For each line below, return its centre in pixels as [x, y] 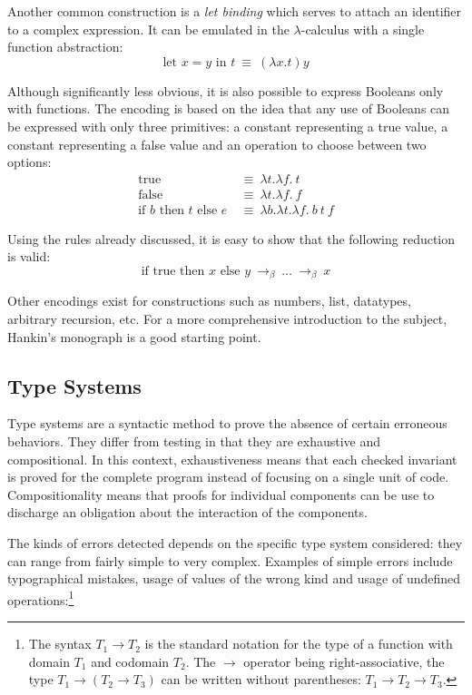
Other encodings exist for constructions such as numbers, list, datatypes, [209, 301]
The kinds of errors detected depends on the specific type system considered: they [235, 543]
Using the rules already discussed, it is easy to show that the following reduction [231, 238]
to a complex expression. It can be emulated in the [148, 29]
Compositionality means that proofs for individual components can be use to [221, 494]
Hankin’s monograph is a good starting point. [134, 336]
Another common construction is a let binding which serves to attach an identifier [235, 11]
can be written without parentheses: [261, 679]
